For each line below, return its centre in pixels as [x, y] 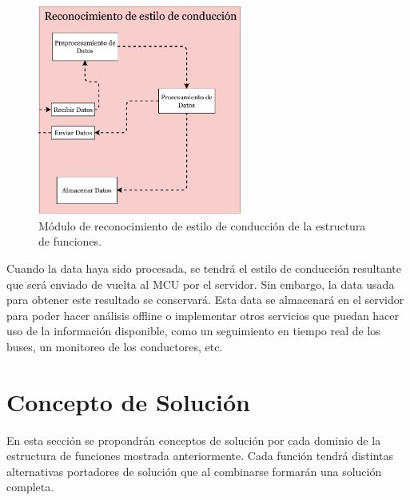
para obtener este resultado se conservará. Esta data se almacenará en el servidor [205, 300]
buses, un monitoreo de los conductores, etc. [115, 346]
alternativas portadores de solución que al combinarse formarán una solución [194, 471]
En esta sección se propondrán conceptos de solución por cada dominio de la [194, 440]
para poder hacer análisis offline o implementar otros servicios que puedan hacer [203, 315]
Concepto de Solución [128, 401]
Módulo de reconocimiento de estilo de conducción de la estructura [202, 225]
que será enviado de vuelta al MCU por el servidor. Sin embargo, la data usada [201, 284]
